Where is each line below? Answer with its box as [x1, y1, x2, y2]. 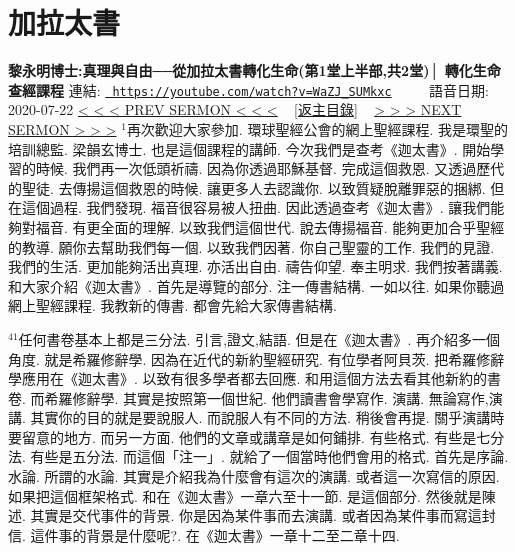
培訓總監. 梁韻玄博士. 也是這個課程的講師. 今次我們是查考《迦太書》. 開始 [8, 138, 491, 159]
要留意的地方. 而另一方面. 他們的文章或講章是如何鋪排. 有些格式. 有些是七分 [8, 426, 505, 447]
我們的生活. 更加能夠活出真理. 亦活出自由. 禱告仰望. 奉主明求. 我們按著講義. [8, 256, 503, 277]
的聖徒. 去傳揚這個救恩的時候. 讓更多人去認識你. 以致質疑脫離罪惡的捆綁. [8, 177, 486, 198]
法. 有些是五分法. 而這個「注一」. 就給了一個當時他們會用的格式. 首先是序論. [8, 446, 509, 467]
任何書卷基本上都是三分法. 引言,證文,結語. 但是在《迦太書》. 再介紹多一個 [18, 328, 501, 349]
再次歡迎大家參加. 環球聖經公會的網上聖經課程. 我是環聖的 [126, 118, 508, 139]
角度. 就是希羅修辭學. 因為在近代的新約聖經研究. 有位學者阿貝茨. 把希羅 [8, 348, 477, 369]
